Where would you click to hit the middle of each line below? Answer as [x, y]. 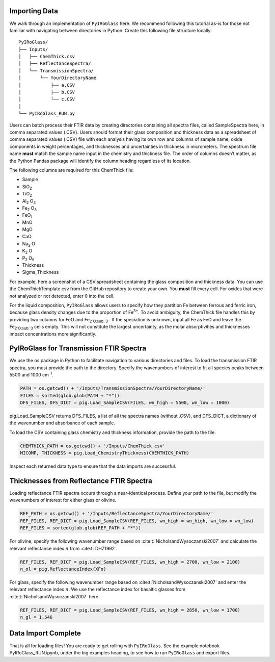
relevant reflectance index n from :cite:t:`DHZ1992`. [63, 548]
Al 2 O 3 [29, 201]
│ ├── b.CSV [47, 92]
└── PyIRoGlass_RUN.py [47, 114]
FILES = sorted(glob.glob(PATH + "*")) [70, 396]
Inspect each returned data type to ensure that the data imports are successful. [93, 466]
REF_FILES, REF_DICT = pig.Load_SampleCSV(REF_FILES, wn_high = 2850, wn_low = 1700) [130, 610]
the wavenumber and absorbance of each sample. [62, 423]
